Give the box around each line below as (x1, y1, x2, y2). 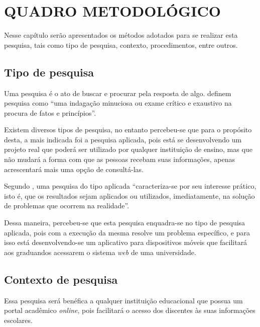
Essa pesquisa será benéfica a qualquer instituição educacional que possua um (4, 295, 243, 305)
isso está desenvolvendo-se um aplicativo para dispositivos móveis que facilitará (4, 237, 247, 248)
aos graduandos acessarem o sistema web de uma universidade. (4, 247, 196, 257)
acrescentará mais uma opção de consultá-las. (4, 163, 144, 174)
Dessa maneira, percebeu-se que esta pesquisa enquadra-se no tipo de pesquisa (4, 217, 245, 228)
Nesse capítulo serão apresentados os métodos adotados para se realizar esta (4, 30, 238, 40)
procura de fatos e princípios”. (4, 107, 96, 118)
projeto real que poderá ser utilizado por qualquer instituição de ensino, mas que (4, 144, 252, 154)
